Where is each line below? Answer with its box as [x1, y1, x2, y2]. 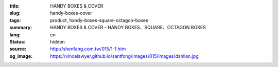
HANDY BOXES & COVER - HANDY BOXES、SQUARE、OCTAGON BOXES [50, 25, 206, 31]
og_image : [9, 53, 33, 59]
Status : [9, 38, 26, 44]
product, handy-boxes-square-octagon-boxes [50, 17, 149, 23]
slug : [9, 10, 21, 16]
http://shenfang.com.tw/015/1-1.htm [50, 46, 126, 52]
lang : [9, 31, 21, 38]
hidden [50, 38, 65, 44]
